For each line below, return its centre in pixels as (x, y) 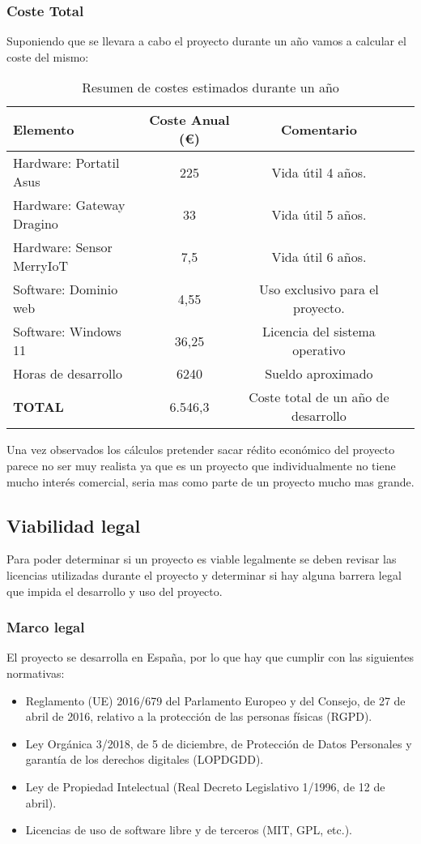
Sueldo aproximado (319, 374)
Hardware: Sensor (63, 247)
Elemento (44, 129)
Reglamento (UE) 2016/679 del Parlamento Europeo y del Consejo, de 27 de (215, 700)
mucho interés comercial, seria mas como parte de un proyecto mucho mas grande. (210, 481)
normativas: (36, 673)
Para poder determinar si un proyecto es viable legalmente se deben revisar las (202, 559)
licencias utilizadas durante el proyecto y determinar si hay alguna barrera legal (204, 574)
